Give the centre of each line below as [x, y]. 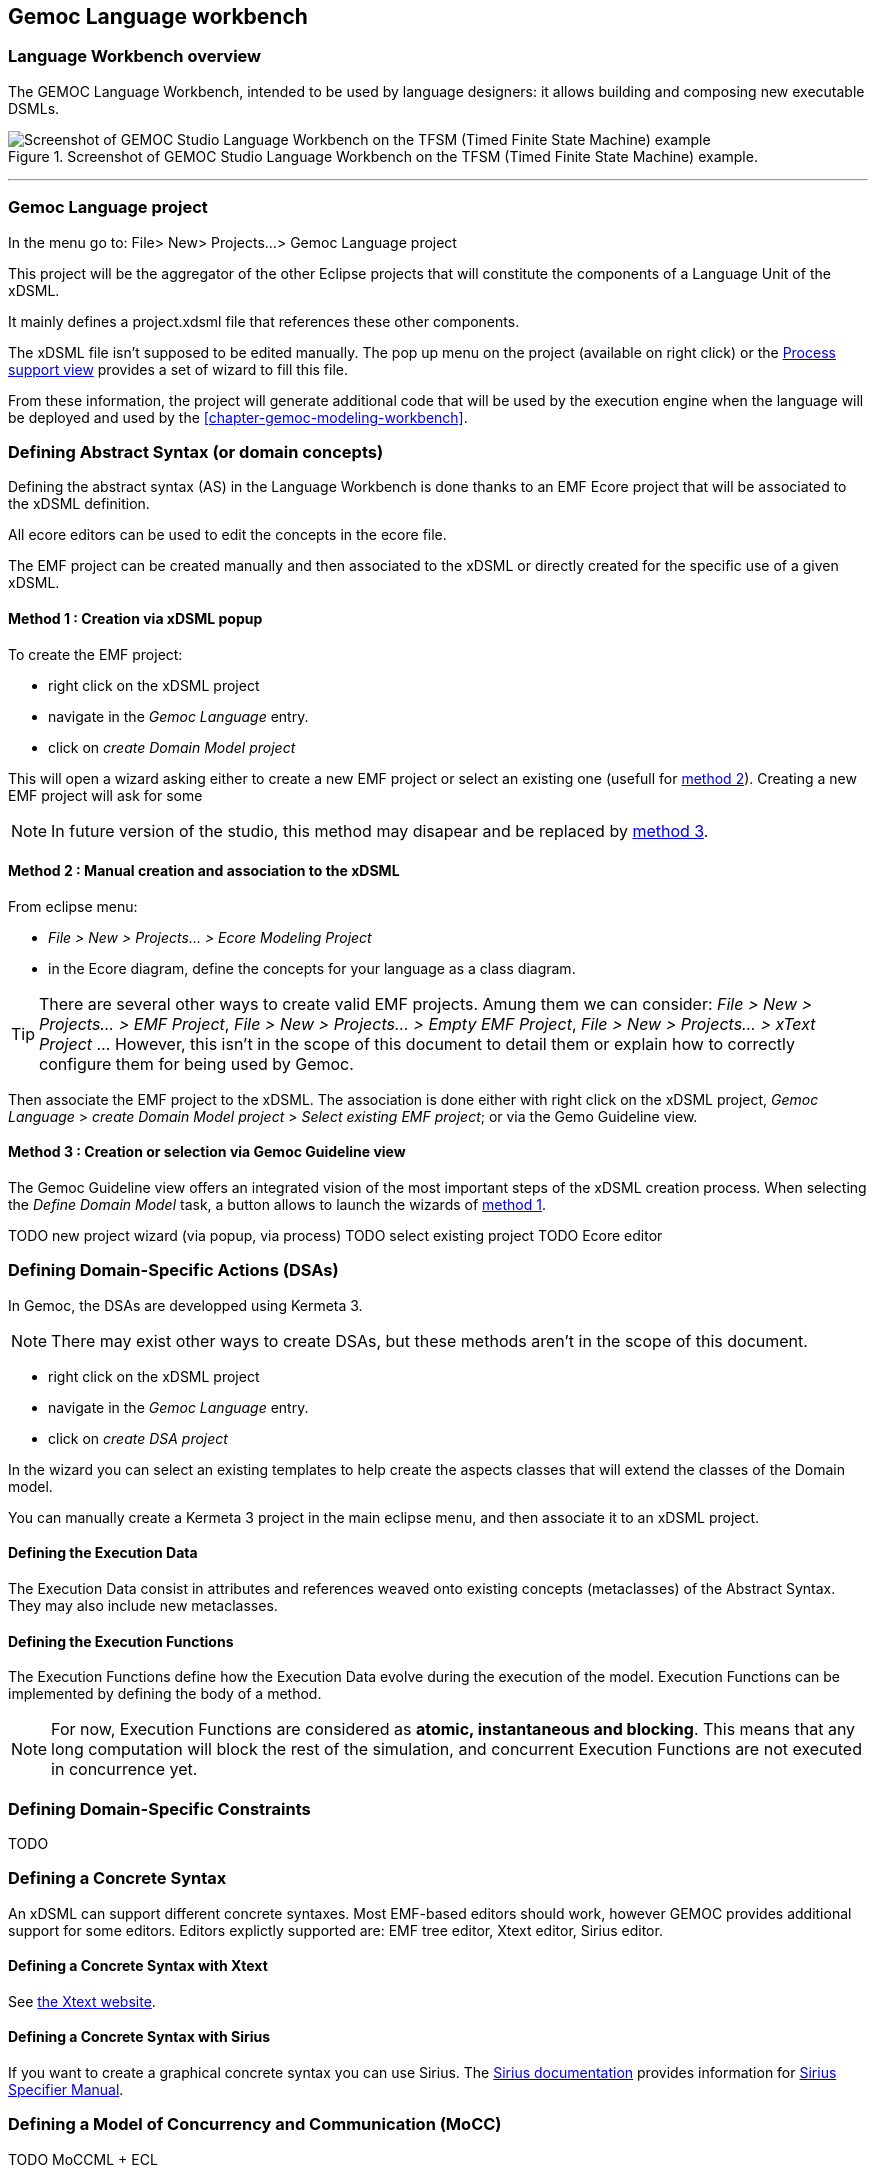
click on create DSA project [138, 1438]
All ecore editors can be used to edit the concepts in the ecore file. [227, 535]
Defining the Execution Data [103, 1553]
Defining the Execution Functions [121, 1641]
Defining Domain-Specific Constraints [159, 1808]
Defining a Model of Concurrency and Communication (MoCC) [255, 2124]
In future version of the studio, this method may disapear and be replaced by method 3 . [380, 830]
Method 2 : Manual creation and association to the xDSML [204, 871]
